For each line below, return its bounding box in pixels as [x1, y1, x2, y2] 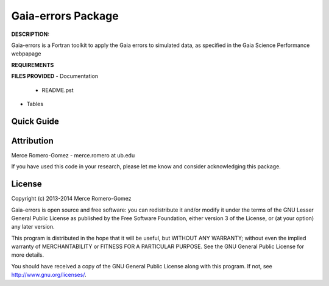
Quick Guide [11, 116, 59, 126]
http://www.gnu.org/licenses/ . [11, 271, 87, 279]
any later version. [11, 223, 55, 231]
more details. [11, 251, 44, 259]
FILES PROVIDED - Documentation [11, 73, 99, 80]
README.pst [41, 86, 74, 94]
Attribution [11, 135, 54, 146]
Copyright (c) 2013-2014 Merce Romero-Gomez [11, 195, 132, 202]
